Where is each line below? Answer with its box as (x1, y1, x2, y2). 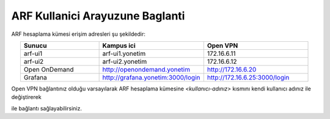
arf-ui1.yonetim (102, 49, 146, 58)
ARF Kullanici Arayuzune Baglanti (11, 9, 185, 22)
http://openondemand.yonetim (102, 65, 191, 73)
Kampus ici (102, 41, 136, 50)
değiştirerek (11, 93, 42, 101)
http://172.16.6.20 (207, 65, 257, 73)
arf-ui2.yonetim (102, 57, 147, 66)
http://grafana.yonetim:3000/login (102, 73, 200, 81)
